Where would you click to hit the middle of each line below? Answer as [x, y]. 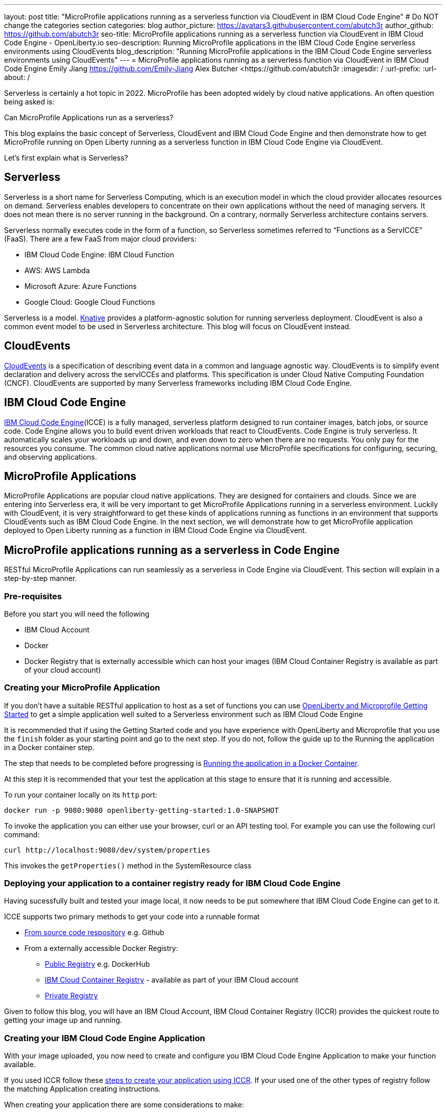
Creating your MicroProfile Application [82, 688]
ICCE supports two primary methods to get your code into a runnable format [132, 917]
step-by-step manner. [40, 578]
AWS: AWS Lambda [57, 270]
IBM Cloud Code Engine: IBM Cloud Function [99, 254]
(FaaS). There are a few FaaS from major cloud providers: [100, 238]
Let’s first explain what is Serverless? [66, 158]
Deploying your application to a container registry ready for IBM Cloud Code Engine [172, 883]
